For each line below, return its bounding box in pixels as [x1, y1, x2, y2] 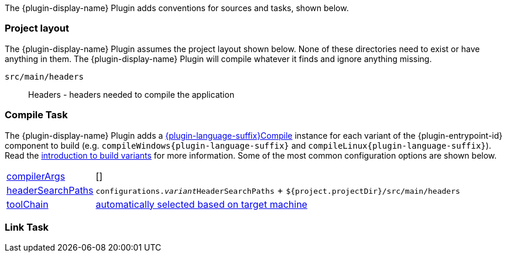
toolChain [6, 198, 49, 210]
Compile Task [5, 109, 68, 121]
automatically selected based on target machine [95, 198, 307, 210]
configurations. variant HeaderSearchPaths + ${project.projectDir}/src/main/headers [95, 184, 460, 196]
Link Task [5, 221, 49, 233]
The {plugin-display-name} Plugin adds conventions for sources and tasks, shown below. [5, 3, 349, 13]
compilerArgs [6, 170, 66, 182]
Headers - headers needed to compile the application [28, 89, 235, 100]
